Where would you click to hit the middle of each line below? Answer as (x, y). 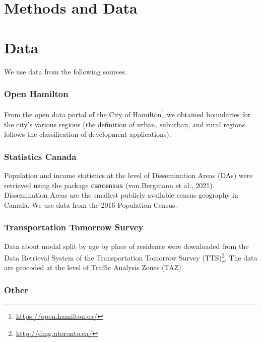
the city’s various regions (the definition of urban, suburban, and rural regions (125, 124)
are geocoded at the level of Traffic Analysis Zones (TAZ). (94, 267)
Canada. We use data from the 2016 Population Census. (91, 204)
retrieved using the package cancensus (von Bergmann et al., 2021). (109, 185)
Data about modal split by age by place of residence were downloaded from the (126, 246)
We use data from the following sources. (66, 71)
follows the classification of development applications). (88, 134)
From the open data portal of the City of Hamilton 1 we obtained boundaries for (127, 113)
